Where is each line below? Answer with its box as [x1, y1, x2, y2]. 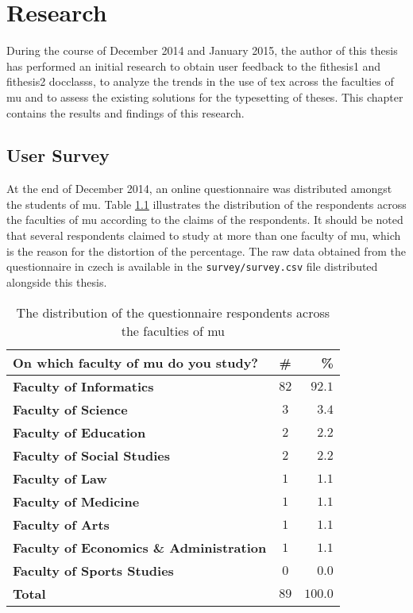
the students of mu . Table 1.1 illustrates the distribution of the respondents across [6, 195, 407, 212]
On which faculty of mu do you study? [13, 353, 259, 372]
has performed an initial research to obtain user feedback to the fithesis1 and [6, 57, 381, 74]
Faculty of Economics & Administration [13, 538, 267, 557]
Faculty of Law [13, 468, 107, 488]
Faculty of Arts [13, 515, 110, 534]
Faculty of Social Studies [13, 445, 170, 465]
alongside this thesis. [6, 273, 107, 290]
